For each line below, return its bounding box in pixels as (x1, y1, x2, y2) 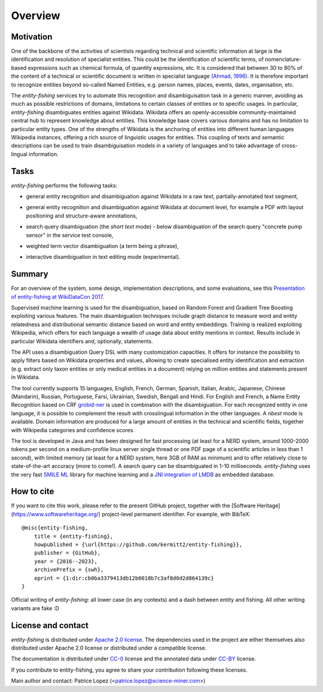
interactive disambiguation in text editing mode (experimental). (26, 253, 181, 261)
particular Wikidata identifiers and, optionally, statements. (11, 338, 153, 345)
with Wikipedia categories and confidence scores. (11, 426, 135, 433)
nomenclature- (265, 56, 302, 63)
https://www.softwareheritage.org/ (13, 510, 99, 518)
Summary (11, 269, 48, 279)
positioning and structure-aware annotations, (26, 212, 138, 219)
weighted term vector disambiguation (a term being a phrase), (26, 243, 179, 249)
